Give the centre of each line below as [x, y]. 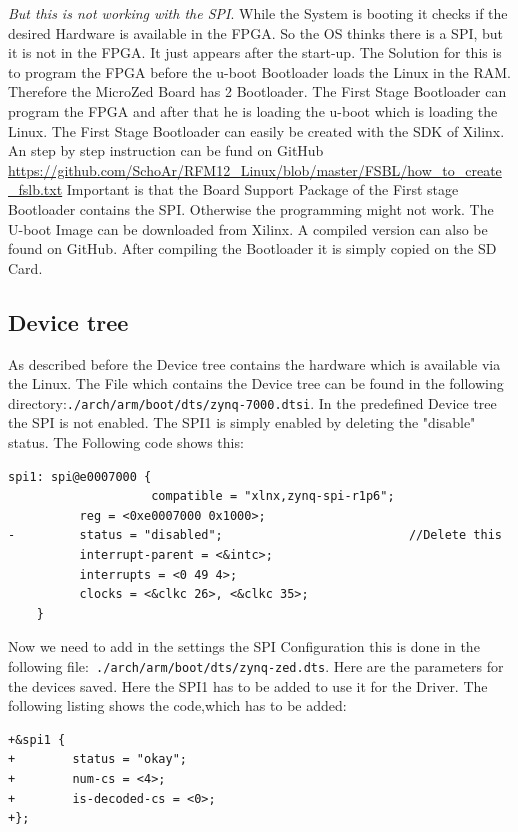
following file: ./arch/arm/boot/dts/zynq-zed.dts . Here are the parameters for [256, 665]
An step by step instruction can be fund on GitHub [166, 150]
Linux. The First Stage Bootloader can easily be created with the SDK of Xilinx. [256, 130]
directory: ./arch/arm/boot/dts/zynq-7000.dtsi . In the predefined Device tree [252, 402]
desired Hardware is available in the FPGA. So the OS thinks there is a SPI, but [256, 32]
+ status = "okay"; [97, 759]
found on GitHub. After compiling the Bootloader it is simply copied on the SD [252, 248]
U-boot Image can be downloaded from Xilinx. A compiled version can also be [248, 228]
